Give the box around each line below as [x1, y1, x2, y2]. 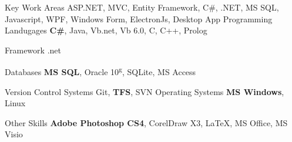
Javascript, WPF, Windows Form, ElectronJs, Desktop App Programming [5, 12, 273, 25]
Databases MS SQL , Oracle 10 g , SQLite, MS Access [5, 64, 196, 78]
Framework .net [5, 43, 61, 56]
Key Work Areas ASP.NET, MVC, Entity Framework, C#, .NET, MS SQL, [5, 1, 279, 13]
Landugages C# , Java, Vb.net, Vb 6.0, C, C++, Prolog [5, 24, 207, 36]
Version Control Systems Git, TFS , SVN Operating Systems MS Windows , [5, 85, 284, 97]
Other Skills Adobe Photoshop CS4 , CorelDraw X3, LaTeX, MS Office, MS [5, 116, 288, 129]
